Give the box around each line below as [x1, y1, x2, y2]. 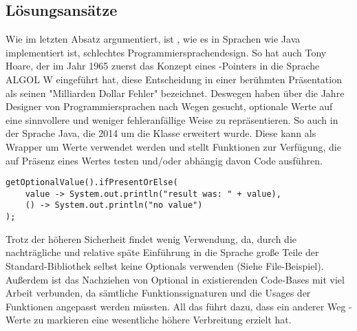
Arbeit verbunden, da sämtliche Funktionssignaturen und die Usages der [6, 286, 311, 300]
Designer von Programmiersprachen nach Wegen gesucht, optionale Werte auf [6, 99, 333, 114]
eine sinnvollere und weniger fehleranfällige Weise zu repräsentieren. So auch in [6, 112, 338, 127]
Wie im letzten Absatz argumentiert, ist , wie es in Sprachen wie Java [6, 32, 301, 46]
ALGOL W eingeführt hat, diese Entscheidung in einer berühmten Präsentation [6, 72, 342, 86]
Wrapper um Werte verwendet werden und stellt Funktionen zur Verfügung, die [6, 139, 341, 153]
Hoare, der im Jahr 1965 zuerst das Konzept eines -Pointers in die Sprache [6, 58, 320, 73]
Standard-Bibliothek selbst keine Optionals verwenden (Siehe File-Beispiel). [6, 258, 324, 273]
